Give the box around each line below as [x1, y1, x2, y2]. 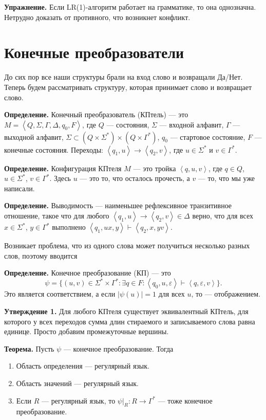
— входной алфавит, [159, 119, 224, 130]
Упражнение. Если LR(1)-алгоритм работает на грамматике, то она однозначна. [4, 2, 256, 12]
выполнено [52, 222, 86, 232]
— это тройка [133, 162, 176, 173]
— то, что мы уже [198, 173, 255, 184]
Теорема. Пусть [4, 343, 54, 354]
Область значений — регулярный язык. [16, 377, 139, 388]
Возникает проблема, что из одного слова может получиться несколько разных [4, 240, 250, 251]
